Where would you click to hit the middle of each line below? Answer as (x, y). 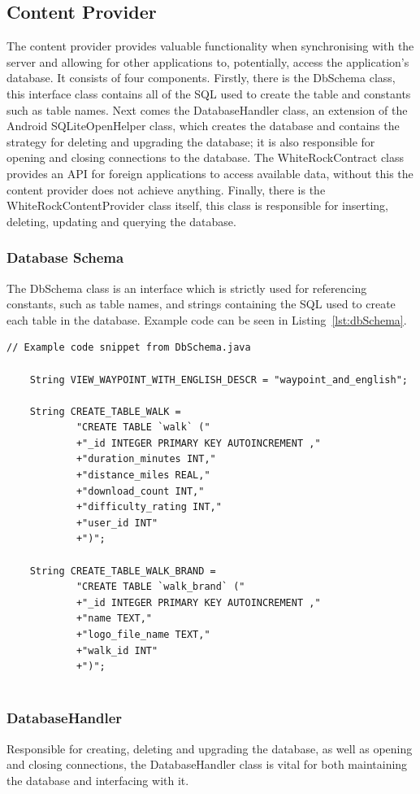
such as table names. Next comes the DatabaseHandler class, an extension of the (207, 109)
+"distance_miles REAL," (143, 476)
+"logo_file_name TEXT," (143, 635)
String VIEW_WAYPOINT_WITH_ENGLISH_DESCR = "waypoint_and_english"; (219, 380)
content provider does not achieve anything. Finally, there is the (166, 189)
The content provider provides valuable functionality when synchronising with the (210, 46)
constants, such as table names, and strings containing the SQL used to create (201, 304)
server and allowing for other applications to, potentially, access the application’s (208, 61)
